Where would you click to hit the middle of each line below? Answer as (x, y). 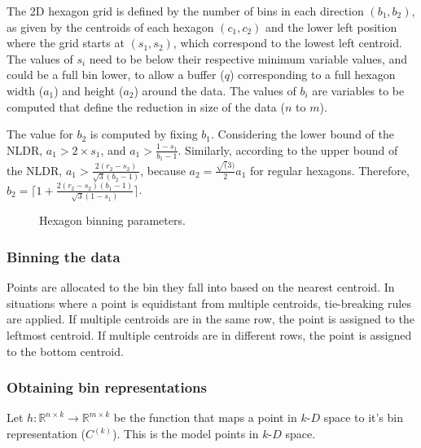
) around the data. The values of (215, 90)
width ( (25, 90)
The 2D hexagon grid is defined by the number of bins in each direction (185, 11)
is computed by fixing (144, 134)
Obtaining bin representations (107, 387)
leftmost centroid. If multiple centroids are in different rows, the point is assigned (209, 335)
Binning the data (64, 256)
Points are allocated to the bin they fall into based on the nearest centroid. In (201, 287)
